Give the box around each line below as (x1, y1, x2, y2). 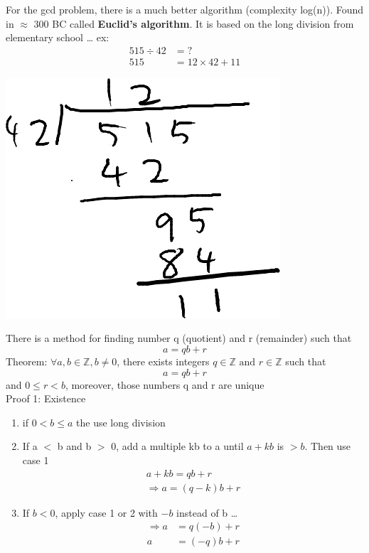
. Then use (304, 439, 351, 453)
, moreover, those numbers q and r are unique (65, 377, 264, 392)
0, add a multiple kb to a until (111, 439, 244, 453)
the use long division (76, 414, 166, 429)
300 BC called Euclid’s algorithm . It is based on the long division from (33, 16, 354, 31)
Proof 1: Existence (6, 391, 86, 406)
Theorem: (6, 354, 48, 369)
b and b (57, 439, 92, 453)
